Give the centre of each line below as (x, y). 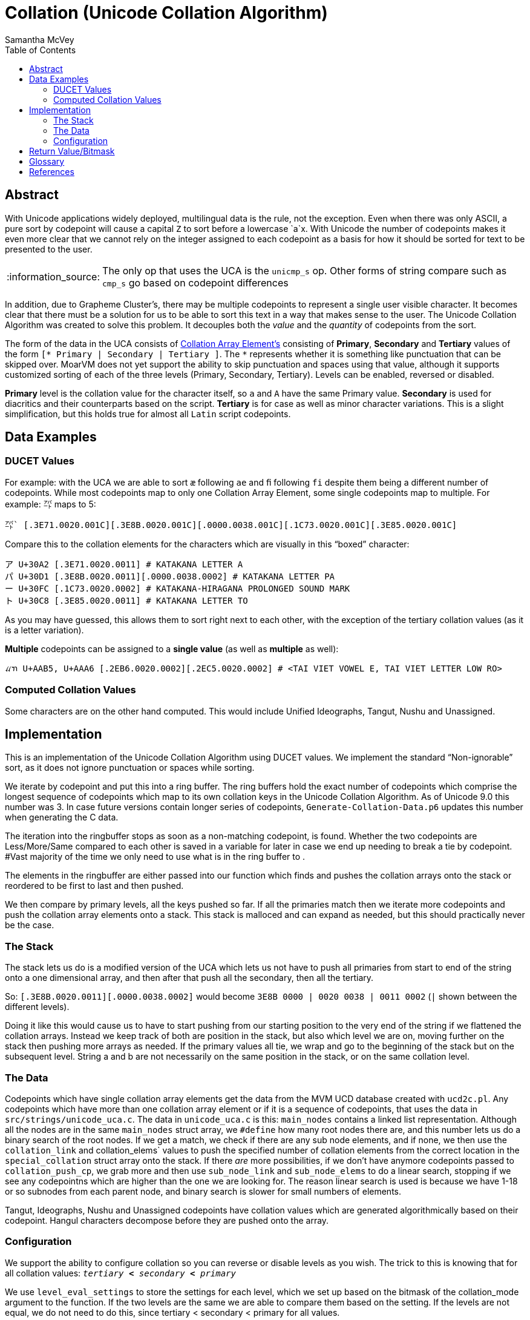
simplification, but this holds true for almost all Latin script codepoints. (148, 414)
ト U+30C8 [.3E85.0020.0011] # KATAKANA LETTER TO (126, 600)
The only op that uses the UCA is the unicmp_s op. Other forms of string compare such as (305, 270)
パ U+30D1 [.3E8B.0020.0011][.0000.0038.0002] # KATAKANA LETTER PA (170, 576)
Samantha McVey (40, 39)
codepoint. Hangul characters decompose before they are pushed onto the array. (167, 1220)
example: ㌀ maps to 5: (51, 504)
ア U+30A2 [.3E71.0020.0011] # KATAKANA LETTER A (124, 564)
